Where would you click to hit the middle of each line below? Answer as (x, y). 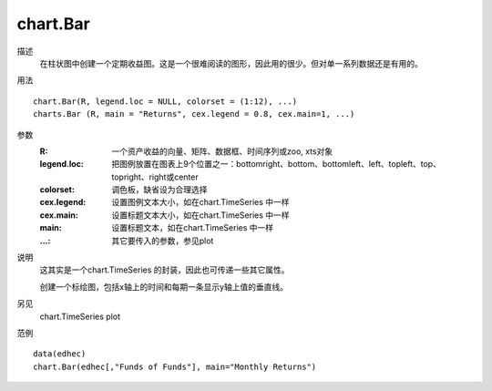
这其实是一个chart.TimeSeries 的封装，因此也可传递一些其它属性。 (165, 270)
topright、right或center (155, 177)
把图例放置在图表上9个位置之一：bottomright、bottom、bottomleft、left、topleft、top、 (277, 164)
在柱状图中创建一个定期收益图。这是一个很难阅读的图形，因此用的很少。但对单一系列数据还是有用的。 (231, 63)
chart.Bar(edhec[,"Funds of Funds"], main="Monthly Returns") (175, 366)
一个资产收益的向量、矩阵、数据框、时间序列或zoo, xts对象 (222, 151)
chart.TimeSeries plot (80, 316)
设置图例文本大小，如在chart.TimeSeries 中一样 (201, 202)
